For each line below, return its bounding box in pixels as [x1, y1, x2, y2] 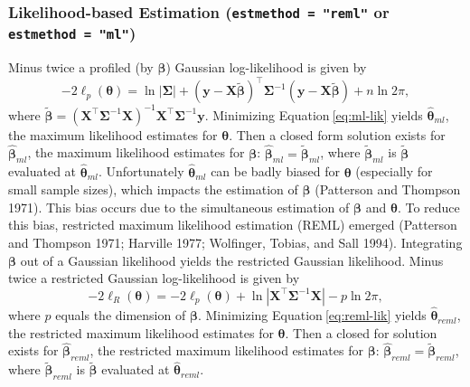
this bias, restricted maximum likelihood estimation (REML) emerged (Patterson [8, 215, 457, 234]
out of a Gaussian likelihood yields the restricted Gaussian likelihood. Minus [20, 250, 444, 269]
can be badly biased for [211, 162, 341, 181]
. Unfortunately [98, 162, 184, 181]
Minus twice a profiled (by [8, 58, 154, 77]
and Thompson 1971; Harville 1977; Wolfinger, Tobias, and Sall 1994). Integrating [8, 233, 463, 252]
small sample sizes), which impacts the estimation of [8, 180, 298, 199]
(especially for [355, 162, 433, 181]
